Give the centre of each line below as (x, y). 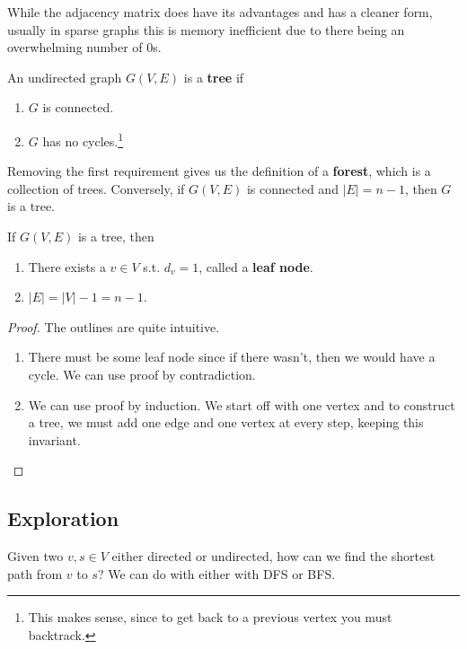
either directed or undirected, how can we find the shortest (273, 556)
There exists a (67, 266)
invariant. (54, 439)
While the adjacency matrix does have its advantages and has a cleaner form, (220, 12)
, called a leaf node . (256, 266)
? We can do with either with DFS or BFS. (216, 573)
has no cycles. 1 (83, 139)
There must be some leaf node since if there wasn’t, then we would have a (232, 357)
